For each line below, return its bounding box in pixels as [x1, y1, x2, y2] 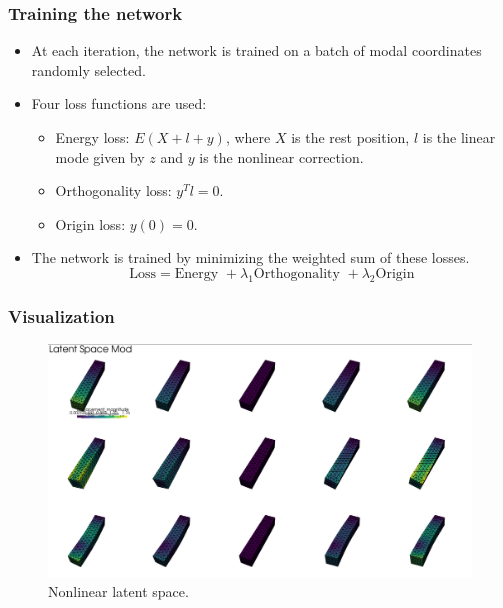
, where [225, 127, 271, 147]
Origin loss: [55, 213, 126, 234]
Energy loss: [55, 127, 130, 147]
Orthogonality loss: [55, 180, 172, 201]
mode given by [55, 146, 145, 167]
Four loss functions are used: [31, 93, 207, 114]
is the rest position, [291, 127, 410, 147]
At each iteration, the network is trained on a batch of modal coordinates [31, 40, 482, 61]
